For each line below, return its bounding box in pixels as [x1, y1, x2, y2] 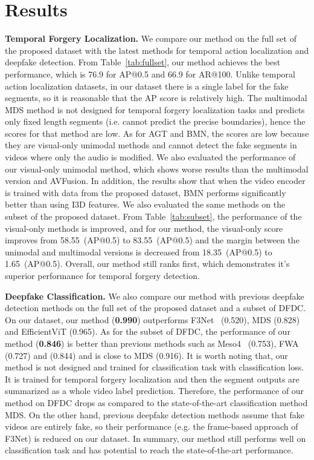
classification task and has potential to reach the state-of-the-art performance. [5, 444, 293, 456]
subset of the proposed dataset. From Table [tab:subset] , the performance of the [5, 210, 302, 223]
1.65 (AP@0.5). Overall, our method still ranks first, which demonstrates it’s [5, 257, 290, 270]
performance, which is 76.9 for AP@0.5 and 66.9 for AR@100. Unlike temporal [5, 67, 295, 80]
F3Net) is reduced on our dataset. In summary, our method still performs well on [5, 432, 306, 444]
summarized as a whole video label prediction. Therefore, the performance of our [5, 384, 304, 397]
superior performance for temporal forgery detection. [5, 269, 200, 281]
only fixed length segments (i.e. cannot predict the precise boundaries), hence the [5, 115, 306, 128]
